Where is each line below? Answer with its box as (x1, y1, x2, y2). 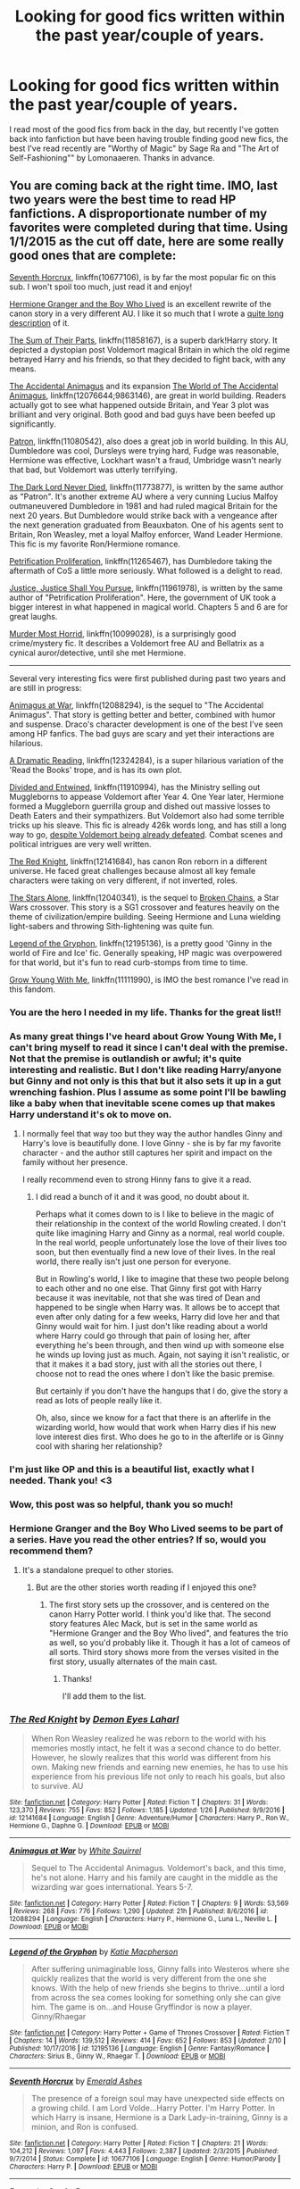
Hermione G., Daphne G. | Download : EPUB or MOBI (9, 1821, 170, 1831)
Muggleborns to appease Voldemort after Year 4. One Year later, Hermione (9, 791, 284, 802)
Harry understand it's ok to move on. (9, 1108, 172, 1120)
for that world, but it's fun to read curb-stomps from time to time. (9, 957, 248, 968)
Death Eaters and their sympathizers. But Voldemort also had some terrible (9, 810, 285, 820)
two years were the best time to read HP (9, 192, 237, 207)
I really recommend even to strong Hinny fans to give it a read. (21, 1174, 252, 1185)
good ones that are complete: (9, 248, 177, 263)
